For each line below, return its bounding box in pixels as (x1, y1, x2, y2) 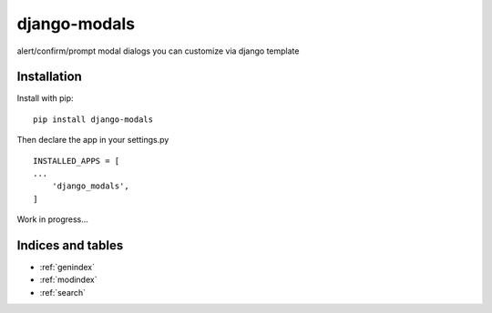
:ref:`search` (39, 287, 87, 298)
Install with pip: (16, 93, 74, 104)
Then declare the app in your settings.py (16, 135, 169, 146)
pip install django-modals (33, 114, 154, 125)
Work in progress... (16, 214, 88, 225)
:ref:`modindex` (39, 274, 97, 286)
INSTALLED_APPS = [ (33, 156, 120, 166)
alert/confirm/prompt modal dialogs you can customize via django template (16, 45, 300, 56)
